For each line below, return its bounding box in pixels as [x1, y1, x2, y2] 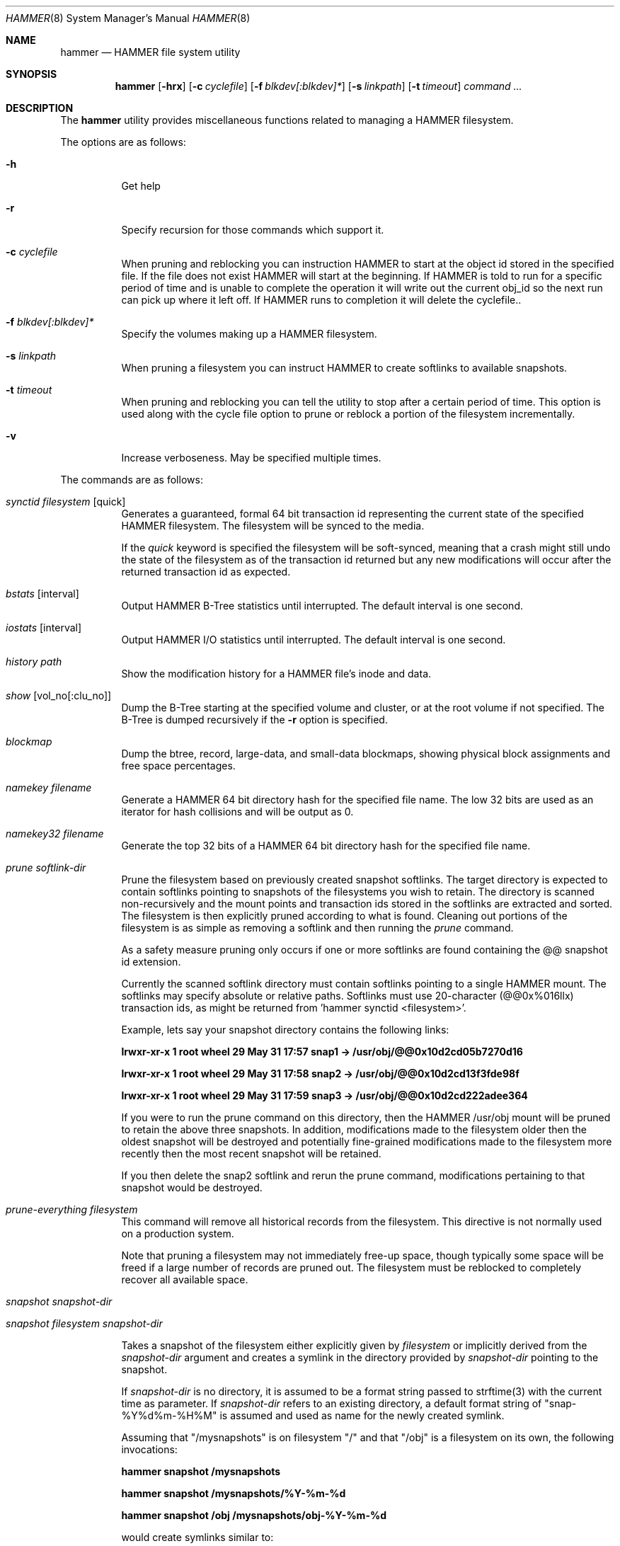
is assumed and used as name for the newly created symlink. [219, 1409, 505, 1421]
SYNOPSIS [6, 68, 57, 80]
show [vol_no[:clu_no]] [6, 689, 112, 702]
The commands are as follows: [60, 474, 203, 486]
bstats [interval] [6, 588, 79, 600]
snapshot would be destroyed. [121, 1181, 263, 1193]
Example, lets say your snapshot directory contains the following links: [121, 1024, 449, 1036]
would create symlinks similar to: [121, 1531, 274, 1543]
